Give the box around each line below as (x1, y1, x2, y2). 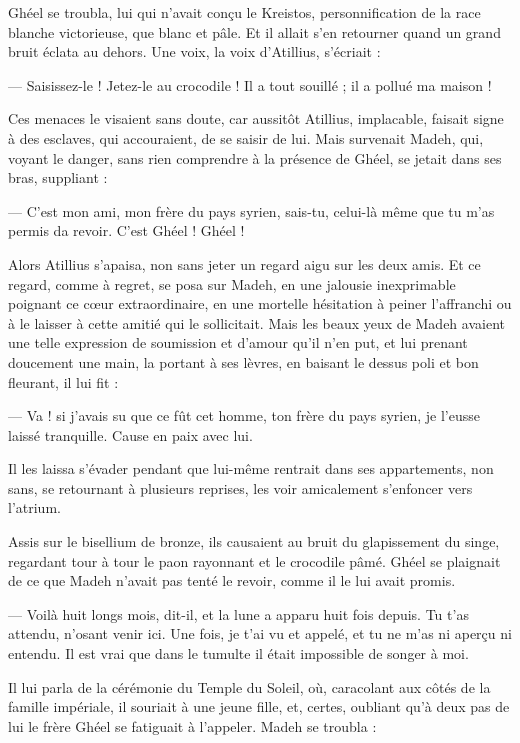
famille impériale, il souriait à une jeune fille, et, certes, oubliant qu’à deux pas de (8, 696, 510, 717)
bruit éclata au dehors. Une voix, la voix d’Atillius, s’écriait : (8, 41, 381, 62)
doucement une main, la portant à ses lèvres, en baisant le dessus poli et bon (8, 351, 479, 372)
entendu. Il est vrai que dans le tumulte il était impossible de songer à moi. (8, 643, 469, 664)
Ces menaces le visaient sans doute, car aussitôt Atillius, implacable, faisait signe (8, 108, 504, 129)
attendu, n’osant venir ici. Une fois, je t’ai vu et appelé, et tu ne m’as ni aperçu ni (8, 623, 512, 644)
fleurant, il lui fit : (8, 371, 119, 392)
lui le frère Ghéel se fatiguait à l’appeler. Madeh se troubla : (8, 715, 377, 736)
